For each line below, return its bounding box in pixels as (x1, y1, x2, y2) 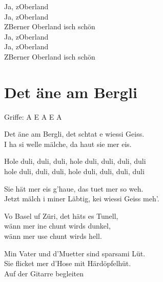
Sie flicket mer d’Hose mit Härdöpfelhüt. (4, 258, 131, 269)
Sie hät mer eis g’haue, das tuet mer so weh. (4, 183, 144, 194)
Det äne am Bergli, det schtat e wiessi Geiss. (4, 128, 145, 139)
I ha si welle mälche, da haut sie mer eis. (4, 138, 132, 149)
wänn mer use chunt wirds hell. (4, 231, 102, 241)
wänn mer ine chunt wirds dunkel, (4, 220, 111, 231)
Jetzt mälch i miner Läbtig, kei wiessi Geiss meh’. (4, 193, 159, 204)
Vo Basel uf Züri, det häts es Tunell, (4, 210, 118, 221)
